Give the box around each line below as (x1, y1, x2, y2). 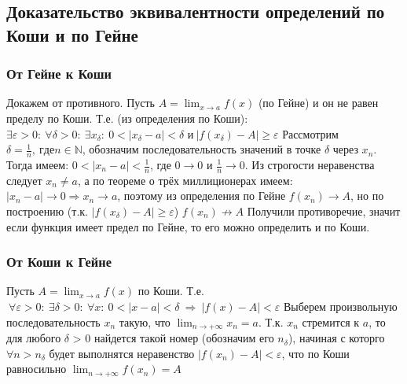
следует (6, 172, 42, 188)
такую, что (119, 313, 170, 330)
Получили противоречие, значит (247, 203, 401, 220)
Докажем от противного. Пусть (6, 94, 155, 111)
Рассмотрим (282, 125, 339, 142)
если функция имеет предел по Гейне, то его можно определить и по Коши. (6, 218, 370, 234)
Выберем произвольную (284, 298, 398, 315)
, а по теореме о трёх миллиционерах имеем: (77, 172, 293, 188)
